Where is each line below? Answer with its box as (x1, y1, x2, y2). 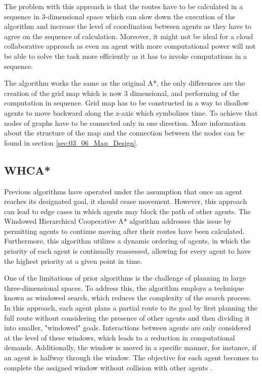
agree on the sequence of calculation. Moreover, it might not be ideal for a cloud (4, 30, 253, 41)
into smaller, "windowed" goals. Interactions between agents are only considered (4, 322, 251, 333)
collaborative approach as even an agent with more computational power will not (4, 41, 256, 51)
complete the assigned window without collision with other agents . (4, 362, 213, 372)
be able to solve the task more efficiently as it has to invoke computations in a (4, 50, 247, 61)
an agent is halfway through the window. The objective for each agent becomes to (4, 352, 258, 363)
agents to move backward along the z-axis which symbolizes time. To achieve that (4, 107, 258, 118)
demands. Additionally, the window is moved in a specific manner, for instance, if (4, 342, 256, 353)
